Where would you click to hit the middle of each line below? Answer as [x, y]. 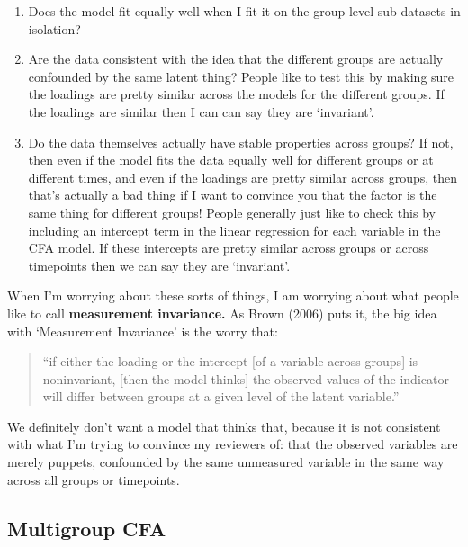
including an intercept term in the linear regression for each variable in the [234, 230]
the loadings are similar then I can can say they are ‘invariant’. [201, 111]
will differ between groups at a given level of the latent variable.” [221, 396]
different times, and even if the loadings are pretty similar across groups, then [243, 177]
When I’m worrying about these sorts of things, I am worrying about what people [233, 296]
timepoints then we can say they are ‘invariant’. [159, 265]
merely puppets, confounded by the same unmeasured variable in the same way [226, 462]
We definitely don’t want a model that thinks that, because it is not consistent [224, 426]
